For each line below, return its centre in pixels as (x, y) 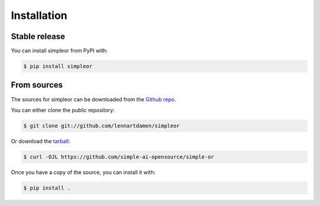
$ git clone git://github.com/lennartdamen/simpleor (102, 125)
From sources (37, 85)
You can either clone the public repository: (63, 110)
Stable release (38, 36)
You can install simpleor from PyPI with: (59, 51)
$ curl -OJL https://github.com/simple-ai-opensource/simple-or (119, 157)
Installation (39, 15)
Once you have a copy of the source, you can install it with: (83, 172)
